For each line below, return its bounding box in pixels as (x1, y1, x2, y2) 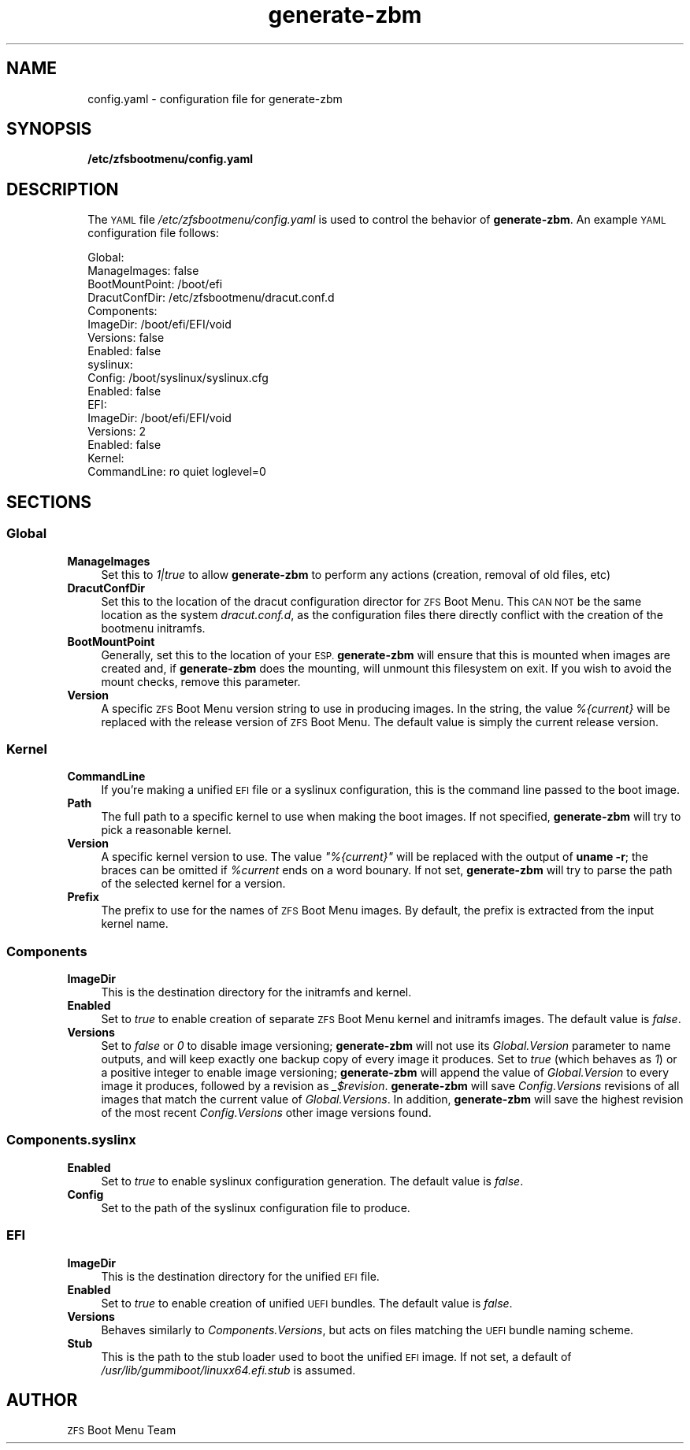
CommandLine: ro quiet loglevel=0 (87, 465, 266, 479)
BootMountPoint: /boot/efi (87, 277, 223, 291)
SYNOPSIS (6, 119, 92, 139)
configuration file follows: (87, 226, 220, 240)
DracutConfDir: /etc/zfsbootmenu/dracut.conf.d (87, 291, 335, 305)
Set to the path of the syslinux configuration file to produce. (101, 1200, 410, 1215)
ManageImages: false (87, 264, 199, 278)
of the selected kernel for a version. (101, 877, 286, 891)
